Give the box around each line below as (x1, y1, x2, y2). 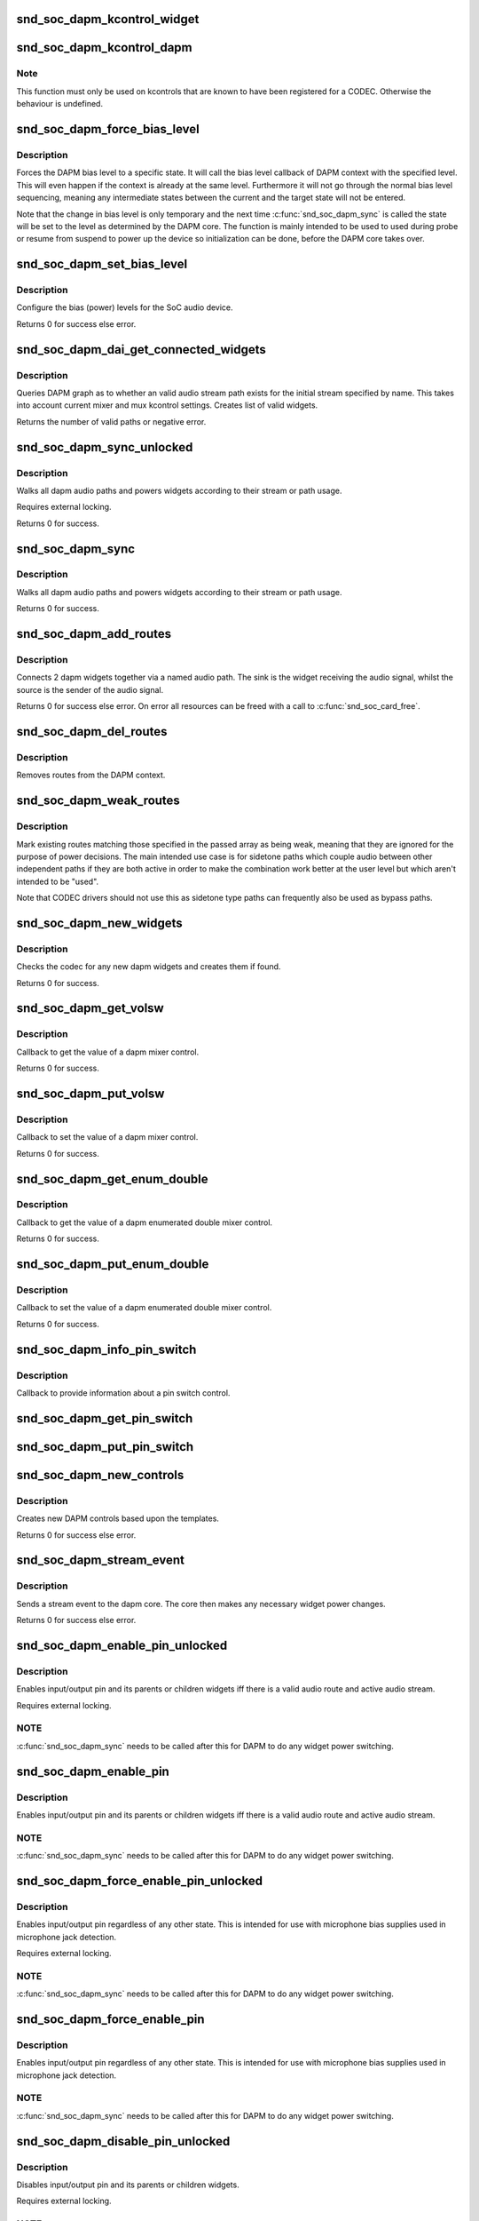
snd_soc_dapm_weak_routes (16, 793, 181, 808)
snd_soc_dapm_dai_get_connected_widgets (16, 342, 266, 357)
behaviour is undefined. (16, 99, 104, 109)
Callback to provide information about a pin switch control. (16, 1387, 231, 1398)
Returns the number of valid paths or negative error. (16, 416, 207, 426)
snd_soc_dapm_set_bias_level (16, 257, 188, 272)
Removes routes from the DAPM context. (16, 769, 166, 781)
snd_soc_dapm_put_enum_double (16, 1257, 209, 1272)
